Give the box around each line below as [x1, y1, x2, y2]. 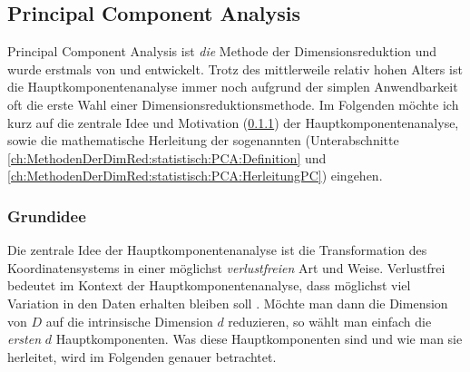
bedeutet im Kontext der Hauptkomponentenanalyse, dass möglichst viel [7, 276, 411, 295]
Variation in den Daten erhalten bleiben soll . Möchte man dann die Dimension [7, 293, 448, 312]
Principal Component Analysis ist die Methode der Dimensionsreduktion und [7, 42, 437, 61]
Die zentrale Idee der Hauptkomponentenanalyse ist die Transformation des [7, 240, 427, 259]
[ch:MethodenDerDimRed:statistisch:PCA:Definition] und [7, 148, 327, 167]
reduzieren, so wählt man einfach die [228, 311, 432, 330]
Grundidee [7, 204, 86, 227]
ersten [7, 329, 42, 348]
